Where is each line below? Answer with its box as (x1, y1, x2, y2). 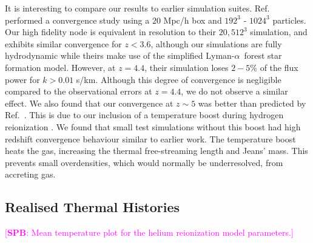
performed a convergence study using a (5, 13, 150, 26)
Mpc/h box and (163, 13, 222, 26)
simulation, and (250, 25, 308, 38)
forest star (244, 49, 282, 62)
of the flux (260, 61, 298, 73)
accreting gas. (5, 168, 56, 181)
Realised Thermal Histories (5, 198, 180, 216)
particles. (272, 13, 306, 26)
